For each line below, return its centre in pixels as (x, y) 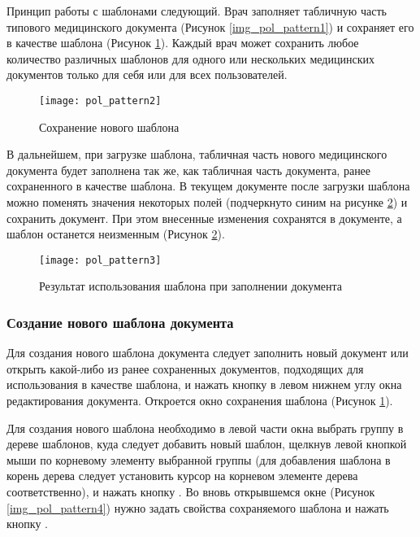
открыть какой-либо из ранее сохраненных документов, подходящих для (185, 368)
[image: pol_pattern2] (100, 100)
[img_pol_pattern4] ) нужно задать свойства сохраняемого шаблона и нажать (198, 507)
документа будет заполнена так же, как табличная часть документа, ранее (189, 170)
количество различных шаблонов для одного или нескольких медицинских (191, 58)
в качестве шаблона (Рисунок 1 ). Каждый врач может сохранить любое (183, 43)
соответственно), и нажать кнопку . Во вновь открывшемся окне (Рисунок (191, 491)
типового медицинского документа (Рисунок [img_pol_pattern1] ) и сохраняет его (210, 26)
